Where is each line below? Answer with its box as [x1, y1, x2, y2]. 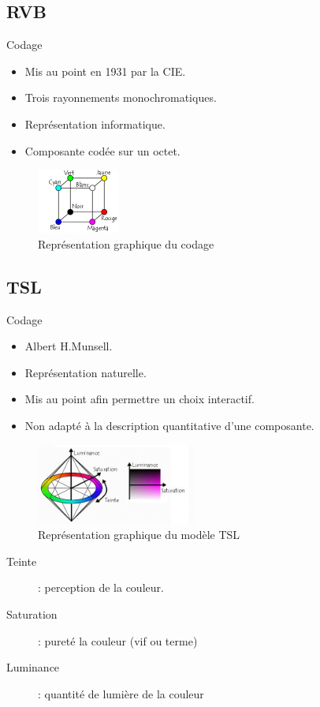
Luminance [6, 659, 60, 675]
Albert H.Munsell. [24, 338, 113, 354]
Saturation [6, 605, 58, 622]
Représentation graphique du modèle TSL [38, 526, 240, 543]
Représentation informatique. [24, 115, 166, 132]
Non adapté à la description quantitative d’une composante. [24, 417, 314, 433]
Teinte [6, 552, 37, 569]
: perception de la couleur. [38, 579, 164, 596]
